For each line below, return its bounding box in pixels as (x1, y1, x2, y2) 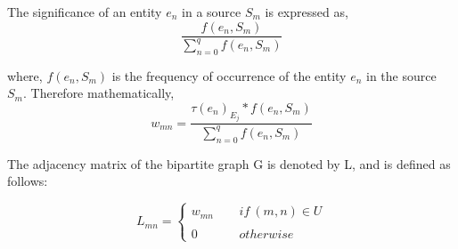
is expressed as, (265, 3, 348, 20)
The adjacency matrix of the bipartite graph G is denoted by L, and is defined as (7, 154, 451, 173)
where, (7, 66, 43, 84)
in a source (182, 3, 241, 20)
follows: (7, 172, 48, 190)
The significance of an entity (7, 3, 162, 20)
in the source (366, 66, 437, 84)
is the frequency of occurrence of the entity (111, 66, 347, 84)
